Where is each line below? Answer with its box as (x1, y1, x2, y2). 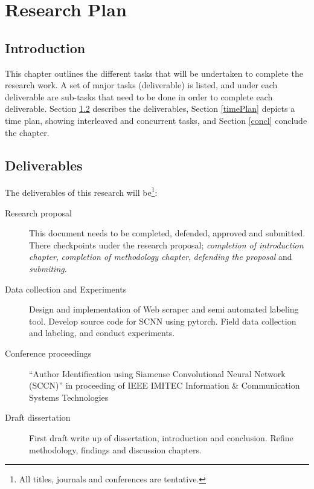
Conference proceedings (5, 346, 92, 359)
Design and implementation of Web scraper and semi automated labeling (29, 303, 299, 316)
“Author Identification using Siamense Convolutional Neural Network (29, 367, 286, 380)
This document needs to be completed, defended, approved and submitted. (29, 227, 306, 239)
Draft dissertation (5, 411, 71, 424)
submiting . (29, 262, 67, 274)
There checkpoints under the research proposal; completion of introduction (29, 238, 304, 251)
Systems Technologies (29, 390, 109, 403)
